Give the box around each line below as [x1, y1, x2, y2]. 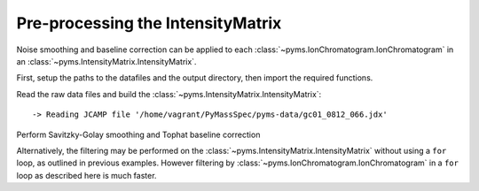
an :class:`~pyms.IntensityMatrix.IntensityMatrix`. [16, 56, 197, 66]
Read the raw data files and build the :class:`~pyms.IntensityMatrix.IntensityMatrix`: [16, 88, 322, 99]
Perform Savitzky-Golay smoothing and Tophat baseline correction [16, 129, 261, 140]
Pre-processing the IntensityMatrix [16, 13, 282, 33]
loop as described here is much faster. [16, 170, 157, 180]
